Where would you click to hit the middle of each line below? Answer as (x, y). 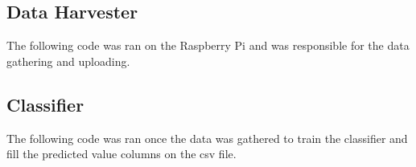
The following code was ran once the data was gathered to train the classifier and (207, 138)
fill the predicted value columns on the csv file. (122, 154)
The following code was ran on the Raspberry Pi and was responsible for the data (208, 45)
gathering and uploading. (68, 61)
